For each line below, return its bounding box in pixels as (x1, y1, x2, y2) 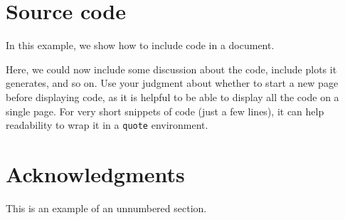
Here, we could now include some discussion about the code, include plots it (6, 61, 337, 76)
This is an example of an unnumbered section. (6, 200, 207, 215)
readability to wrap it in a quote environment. (6, 117, 208, 132)
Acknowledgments (6, 159, 185, 188)
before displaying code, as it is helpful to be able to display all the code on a (6, 89, 339, 104)
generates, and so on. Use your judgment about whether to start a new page (6, 75, 339, 90)
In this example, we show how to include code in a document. (6, 38, 275, 53)
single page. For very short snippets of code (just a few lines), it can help (6, 103, 324, 118)
